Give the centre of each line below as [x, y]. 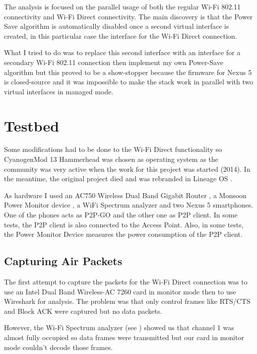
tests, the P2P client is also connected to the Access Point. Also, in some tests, [124, 224]
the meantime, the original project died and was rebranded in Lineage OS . [118, 178]
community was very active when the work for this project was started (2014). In [127, 169]
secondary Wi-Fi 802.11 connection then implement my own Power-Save [114, 62]
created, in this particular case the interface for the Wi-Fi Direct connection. [121, 35]
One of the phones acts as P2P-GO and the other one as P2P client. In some [121, 215]
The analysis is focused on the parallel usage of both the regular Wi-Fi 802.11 [123, 6]
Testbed [32, 125]
